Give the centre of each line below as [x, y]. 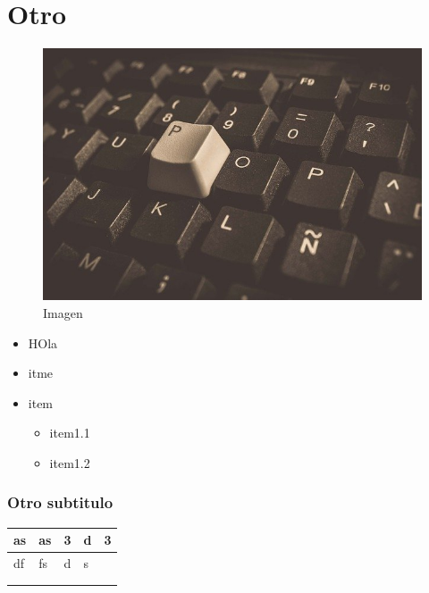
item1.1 [70, 433]
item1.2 [70, 462]
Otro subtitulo [60, 502]
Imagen [63, 312]
